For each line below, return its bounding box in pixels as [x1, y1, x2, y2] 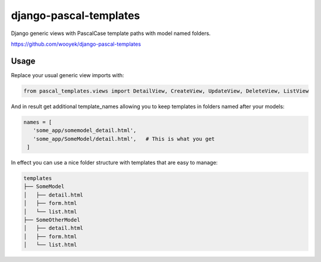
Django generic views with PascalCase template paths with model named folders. [11, 30, 211, 37]
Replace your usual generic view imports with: [11, 71, 124, 78]
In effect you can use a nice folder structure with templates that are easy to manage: [11, 159, 218, 166]
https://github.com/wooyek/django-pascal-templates [11, 40, 141, 48]
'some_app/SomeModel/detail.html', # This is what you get [33, 135, 215, 142]
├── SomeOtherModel [23, 216, 80, 223]
